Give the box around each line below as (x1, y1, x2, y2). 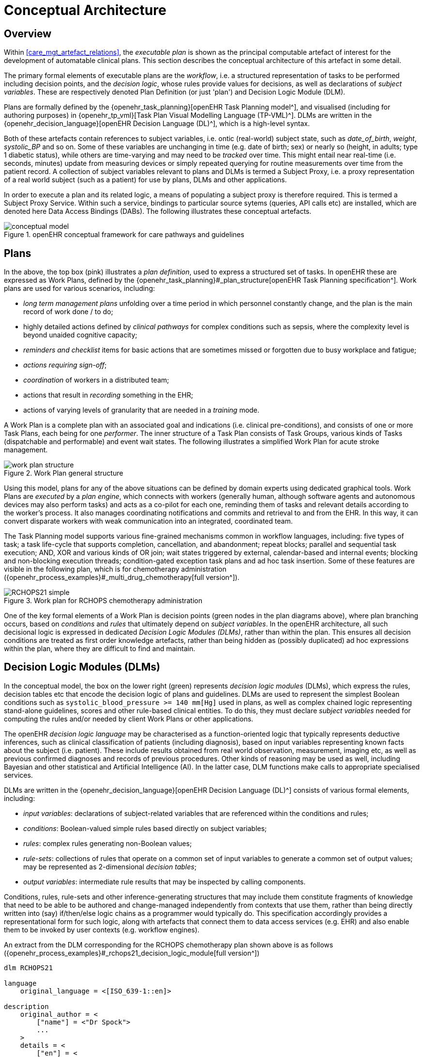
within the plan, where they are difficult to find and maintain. (4, 644, 196, 653)
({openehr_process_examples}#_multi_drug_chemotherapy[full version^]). (4, 573, 240, 582)
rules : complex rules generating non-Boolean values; (23, 839, 192, 848)
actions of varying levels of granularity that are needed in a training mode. (23, 406, 259, 415)
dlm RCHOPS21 (4, 963, 53, 972)
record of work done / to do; (23, 307, 113, 316)
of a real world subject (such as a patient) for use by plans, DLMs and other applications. (4, 176, 287, 184)
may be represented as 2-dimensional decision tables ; (23, 862, 196, 871)
